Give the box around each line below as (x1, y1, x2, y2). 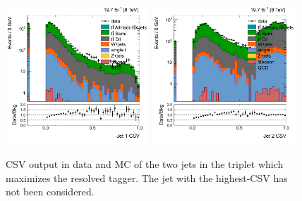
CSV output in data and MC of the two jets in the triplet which (6, 156, 284, 171)
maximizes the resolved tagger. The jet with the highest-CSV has (6, 170, 288, 185)
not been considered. (6, 184, 95, 199)
